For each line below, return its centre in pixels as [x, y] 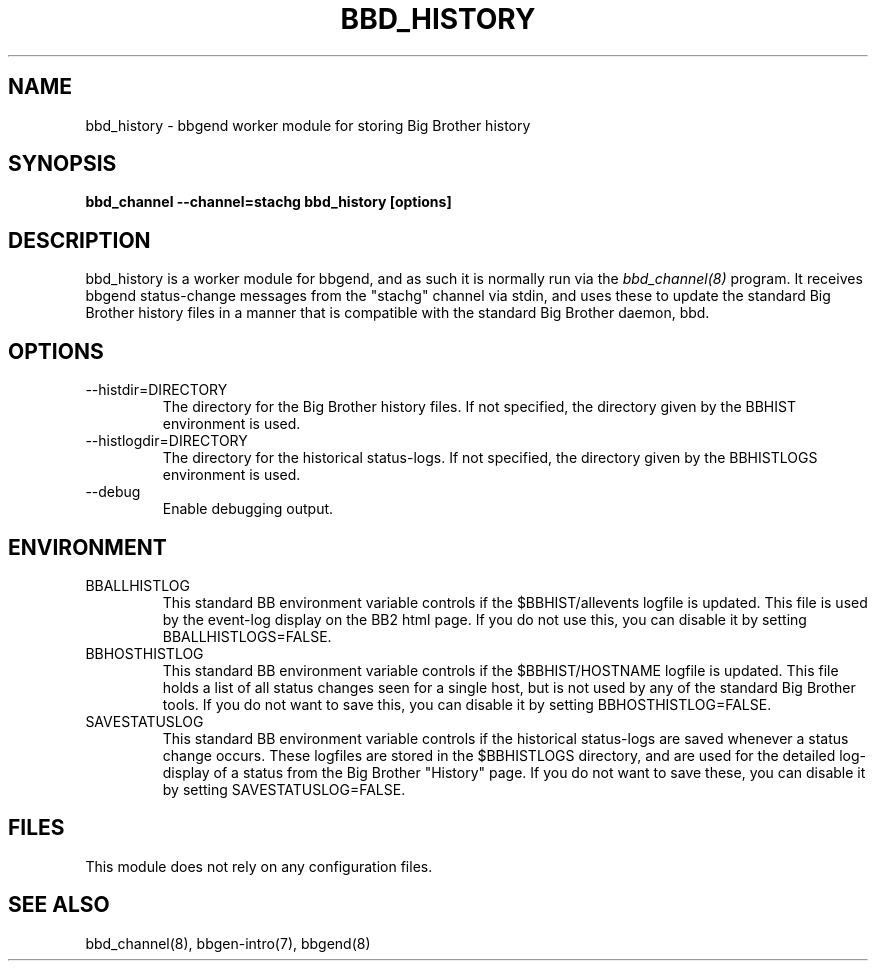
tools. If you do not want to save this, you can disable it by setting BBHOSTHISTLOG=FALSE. [467, 704]
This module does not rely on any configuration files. [259, 866]
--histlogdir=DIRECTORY [166, 441]
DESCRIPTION [79, 240]
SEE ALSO [59, 905]
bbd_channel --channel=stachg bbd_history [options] [268, 202]
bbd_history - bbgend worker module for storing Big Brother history [308, 125]
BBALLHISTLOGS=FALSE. [247, 636]
